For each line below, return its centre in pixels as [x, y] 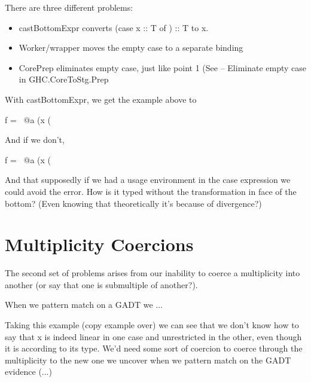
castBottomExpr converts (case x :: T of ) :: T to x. [114, 27]
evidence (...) [28, 372]
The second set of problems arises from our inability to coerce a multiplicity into [153, 273]
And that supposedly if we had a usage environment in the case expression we [148, 180]
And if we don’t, [35, 140]
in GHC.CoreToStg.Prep [64, 79]
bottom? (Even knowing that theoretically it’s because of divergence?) [133, 203]
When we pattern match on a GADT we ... [84, 305]
